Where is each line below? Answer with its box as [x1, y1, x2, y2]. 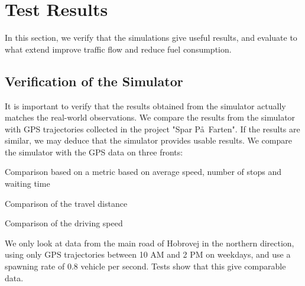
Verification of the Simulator [5, 71, 183, 90]
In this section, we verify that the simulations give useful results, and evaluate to [5, 31, 297, 44]
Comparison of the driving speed [5, 217, 123, 229]
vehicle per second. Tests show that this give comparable [80, 260, 286, 272]
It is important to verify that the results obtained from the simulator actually [5, 99, 286, 112]
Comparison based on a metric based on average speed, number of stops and [5, 165, 282, 178]
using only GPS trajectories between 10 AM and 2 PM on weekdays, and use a [5, 248, 291, 261]
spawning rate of [5, 260, 65, 272]
